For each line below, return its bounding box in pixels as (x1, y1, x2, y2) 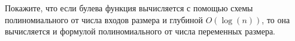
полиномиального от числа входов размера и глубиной (5, 13, 203, 26)
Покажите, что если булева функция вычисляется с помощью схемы (5, 2, 253, 14)
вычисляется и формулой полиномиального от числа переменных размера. (5, 25, 276, 37)
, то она (261, 13, 290, 26)
